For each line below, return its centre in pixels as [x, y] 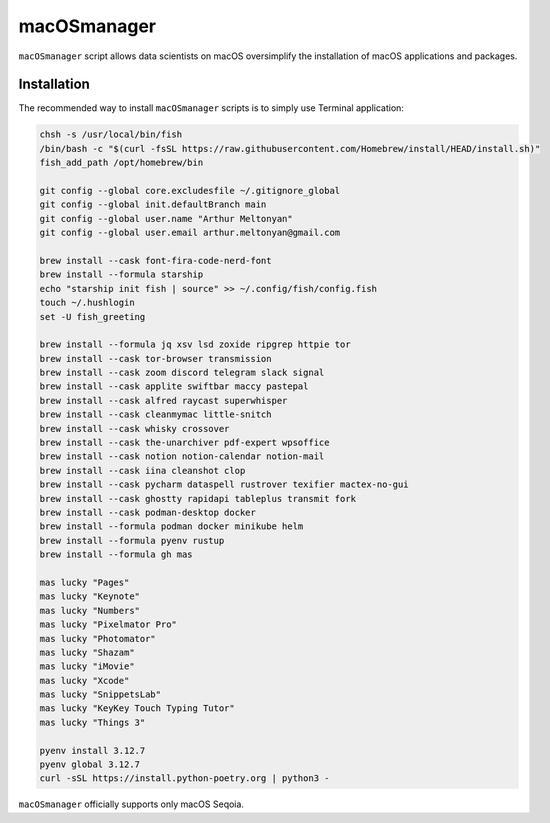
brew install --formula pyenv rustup [132, 540]
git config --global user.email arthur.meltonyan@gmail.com [190, 233]
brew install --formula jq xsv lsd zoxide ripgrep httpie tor [195, 344]
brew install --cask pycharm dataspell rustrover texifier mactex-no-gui [224, 484]
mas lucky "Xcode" [84, 680]
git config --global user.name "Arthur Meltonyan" [166, 218]
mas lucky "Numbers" [89, 610]
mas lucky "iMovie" [87, 666]
